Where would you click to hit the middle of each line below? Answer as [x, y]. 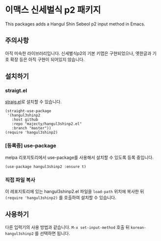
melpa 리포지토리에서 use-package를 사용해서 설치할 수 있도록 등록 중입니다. [80, 157]
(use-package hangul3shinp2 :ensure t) [46, 167]
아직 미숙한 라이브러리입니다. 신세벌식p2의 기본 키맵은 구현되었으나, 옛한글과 [78, 53]
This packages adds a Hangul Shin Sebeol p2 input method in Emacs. [75, 24]
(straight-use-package [28, 111]
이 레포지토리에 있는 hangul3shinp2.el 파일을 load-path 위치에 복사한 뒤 [75, 192]
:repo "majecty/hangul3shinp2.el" [47, 124]
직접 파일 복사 [20, 180]
